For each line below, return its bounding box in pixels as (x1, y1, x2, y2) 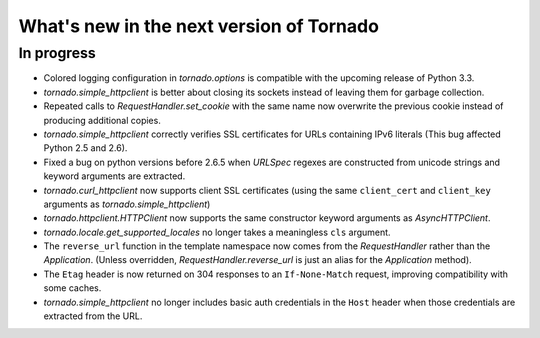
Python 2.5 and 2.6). (43, 142, 128, 154)
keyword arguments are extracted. (43, 170, 186, 182)
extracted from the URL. (43, 310, 143, 322)
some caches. (43, 282, 102, 294)
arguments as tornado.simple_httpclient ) (43, 198, 211, 210)
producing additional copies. (43, 114, 162, 126)
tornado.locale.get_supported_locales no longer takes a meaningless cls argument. (43, 226, 391, 238)
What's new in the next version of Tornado (18, 15, 380, 37)
